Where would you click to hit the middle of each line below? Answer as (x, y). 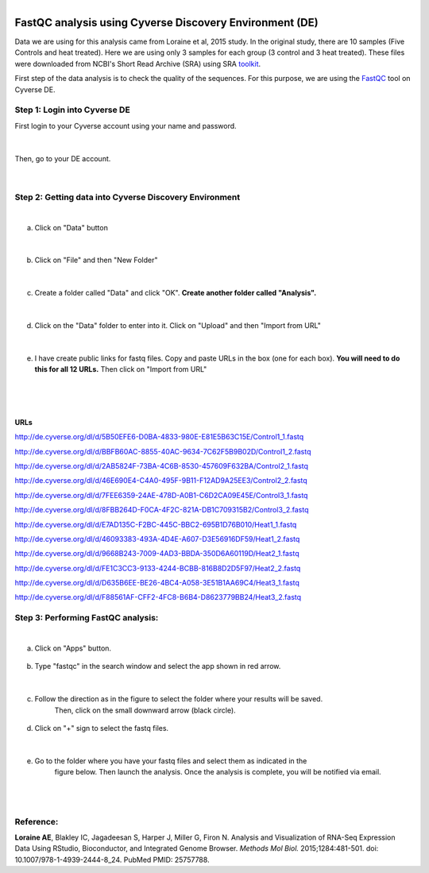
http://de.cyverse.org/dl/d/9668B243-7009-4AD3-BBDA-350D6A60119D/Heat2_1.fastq (157, 554)
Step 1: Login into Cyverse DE (72, 110)
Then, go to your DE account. (63, 158)
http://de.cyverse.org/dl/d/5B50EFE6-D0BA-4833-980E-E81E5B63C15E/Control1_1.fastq (159, 437)
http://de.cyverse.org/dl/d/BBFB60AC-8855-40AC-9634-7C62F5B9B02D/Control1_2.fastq (163, 451)
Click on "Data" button (71, 227)
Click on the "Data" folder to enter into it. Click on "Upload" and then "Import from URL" (178, 325)
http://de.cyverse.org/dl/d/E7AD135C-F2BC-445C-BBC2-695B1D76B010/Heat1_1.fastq (156, 524)
